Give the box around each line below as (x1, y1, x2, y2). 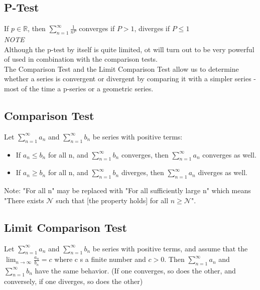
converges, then (121, 149, 169, 160)
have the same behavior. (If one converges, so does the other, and (35, 265, 236, 275)
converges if (79, 23, 115, 34)
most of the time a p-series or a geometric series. (4, 83, 154, 93)
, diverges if (134, 23, 170, 34)
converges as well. (202, 149, 256, 160)
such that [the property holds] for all (56, 195, 169, 205)
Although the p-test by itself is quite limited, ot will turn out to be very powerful (4, 44, 254, 54)
